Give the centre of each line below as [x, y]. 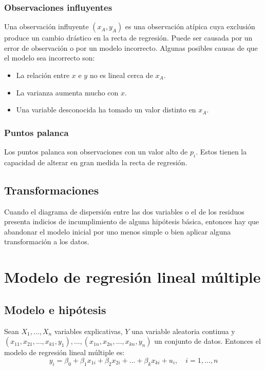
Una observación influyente [46, 26]
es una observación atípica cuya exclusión [190, 26]
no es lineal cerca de [121, 75]
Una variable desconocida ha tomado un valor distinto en [106, 110]
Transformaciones [52, 190]
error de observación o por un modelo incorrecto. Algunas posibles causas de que [131, 47]
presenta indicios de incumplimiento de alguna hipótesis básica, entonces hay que [132, 221]
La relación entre [43, 75]
